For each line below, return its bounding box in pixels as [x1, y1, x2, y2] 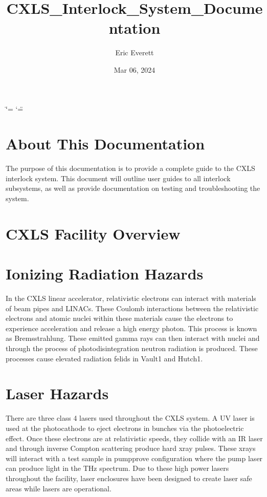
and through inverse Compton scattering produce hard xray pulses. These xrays [6, 443, 256, 453]
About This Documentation [6, 133, 205, 154]
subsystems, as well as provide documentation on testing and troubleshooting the [6, 183, 260, 193]
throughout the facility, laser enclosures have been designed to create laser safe [6, 472, 252, 483]
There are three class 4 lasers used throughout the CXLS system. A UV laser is [6, 413, 255, 423]
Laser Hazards [6, 383, 109, 404]
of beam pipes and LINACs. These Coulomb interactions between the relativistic [6, 302, 259, 313]
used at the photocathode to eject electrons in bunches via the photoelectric [6, 422, 244, 433]
